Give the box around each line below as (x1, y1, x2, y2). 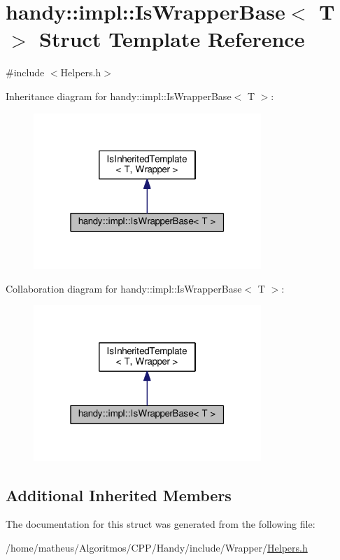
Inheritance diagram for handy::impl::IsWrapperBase (6, 88, 232, 103)
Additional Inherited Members (6, 484, 232, 505)
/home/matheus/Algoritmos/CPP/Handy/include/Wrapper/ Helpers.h (6, 540, 308, 554)
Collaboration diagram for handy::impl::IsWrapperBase (6, 281, 242, 295)
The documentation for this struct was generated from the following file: (6, 517, 316, 531)
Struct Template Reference (39, 24, 305, 53)
